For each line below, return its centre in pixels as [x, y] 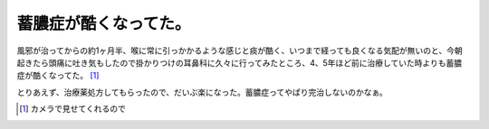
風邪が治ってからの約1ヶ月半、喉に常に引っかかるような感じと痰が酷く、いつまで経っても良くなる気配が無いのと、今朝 [240, 51]
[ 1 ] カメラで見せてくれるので [72, 109]
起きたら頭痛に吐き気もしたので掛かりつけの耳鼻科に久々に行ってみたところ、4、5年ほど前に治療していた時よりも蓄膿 [240, 62]
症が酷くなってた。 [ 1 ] [58, 76]
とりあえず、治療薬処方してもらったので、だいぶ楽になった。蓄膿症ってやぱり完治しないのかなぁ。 [202, 92]
